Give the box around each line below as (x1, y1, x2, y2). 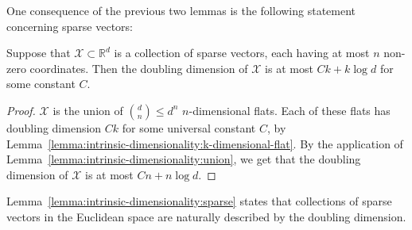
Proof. (6, 102, 36, 118)
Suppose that (6, 44, 71, 61)
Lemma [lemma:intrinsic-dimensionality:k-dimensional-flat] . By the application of (6, 135, 403, 151)
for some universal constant (122, 119, 256, 136)
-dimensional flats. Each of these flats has (189, 102, 391, 118)
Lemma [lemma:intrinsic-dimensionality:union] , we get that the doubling (6, 151, 361, 167)
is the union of (52, 102, 123, 118)
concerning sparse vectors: (6, 17, 133, 34)
